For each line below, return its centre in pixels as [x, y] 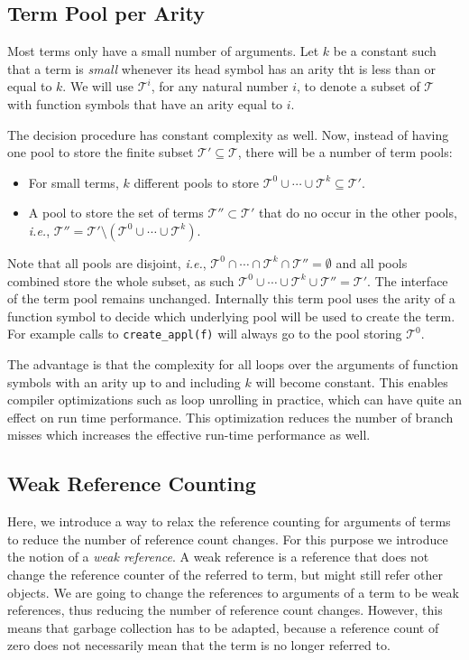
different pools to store [197, 182]
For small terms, [74, 182]
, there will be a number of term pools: [345, 152]
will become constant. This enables [352, 381]
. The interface [408, 280]
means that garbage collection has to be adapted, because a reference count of [223, 627]
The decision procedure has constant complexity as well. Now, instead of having [228, 134]
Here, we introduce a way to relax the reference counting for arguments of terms [229, 521]
